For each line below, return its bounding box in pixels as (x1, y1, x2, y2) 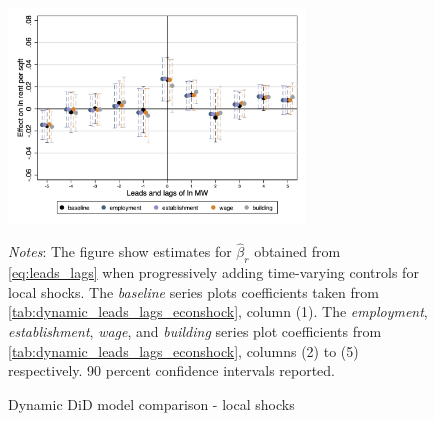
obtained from (254, 241, 341, 262)
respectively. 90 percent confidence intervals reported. (8, 360, 336, 381)
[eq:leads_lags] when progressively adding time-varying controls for (8, 262, 419, 283)
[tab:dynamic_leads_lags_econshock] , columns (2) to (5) (8, 340, 359, 361)
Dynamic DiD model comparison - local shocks (8, 393, 295, 414)
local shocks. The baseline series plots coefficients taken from (8, 281, 379, 302)
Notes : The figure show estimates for (8, 241, 232, 262)
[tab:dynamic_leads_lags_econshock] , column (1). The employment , (8, 301, 428, 322)
